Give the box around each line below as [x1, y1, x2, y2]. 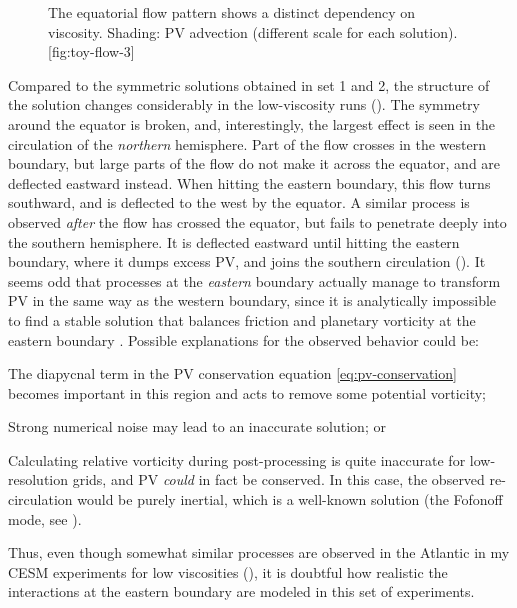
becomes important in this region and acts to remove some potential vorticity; [8, 382, 486, 403]
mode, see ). [8, 508, 82, 529]
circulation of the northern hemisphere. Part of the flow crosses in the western [8, 133, 486, 154]
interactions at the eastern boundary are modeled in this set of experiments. [8, 581, 475, 602]
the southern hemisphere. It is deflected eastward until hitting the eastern [8, 231, 460, 252]
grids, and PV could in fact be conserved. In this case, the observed [72, 469, 485, 490]
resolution [8, 469, 69, 490]
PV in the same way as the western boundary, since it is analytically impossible [8, 290, 497, 311]
